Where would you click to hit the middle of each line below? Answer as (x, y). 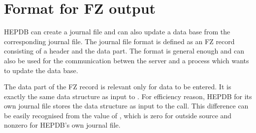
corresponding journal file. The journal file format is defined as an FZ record (119, 41)
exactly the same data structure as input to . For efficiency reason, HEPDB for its (128, 96)
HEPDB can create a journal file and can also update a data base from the (117, 32)
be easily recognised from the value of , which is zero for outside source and (118, 115)
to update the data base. (41, 70)
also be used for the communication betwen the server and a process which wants (127, 60)
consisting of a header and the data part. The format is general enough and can (124, 51)
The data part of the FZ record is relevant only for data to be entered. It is (118, 87)
